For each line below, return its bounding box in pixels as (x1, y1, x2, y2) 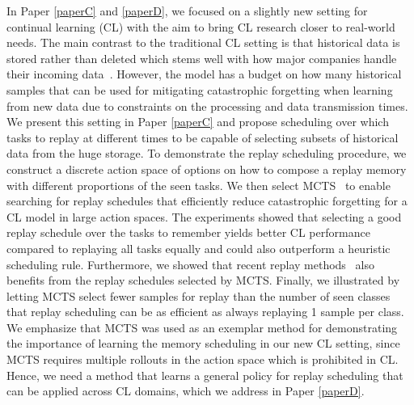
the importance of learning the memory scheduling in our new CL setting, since (6, 335, 400, 352)
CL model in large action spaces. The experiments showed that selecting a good (6, 208, 402, 225)
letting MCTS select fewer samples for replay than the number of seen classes (6, 287, 391, 304)
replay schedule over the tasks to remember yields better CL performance (6, 224, 370, 241)
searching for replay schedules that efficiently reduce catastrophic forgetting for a (6, 192, 408, 209)
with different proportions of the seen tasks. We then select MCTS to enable (6, 176, 391, 193)
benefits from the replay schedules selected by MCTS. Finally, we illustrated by (6, 272, 400, 289)
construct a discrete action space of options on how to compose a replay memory (6, 160, 407, 177)
